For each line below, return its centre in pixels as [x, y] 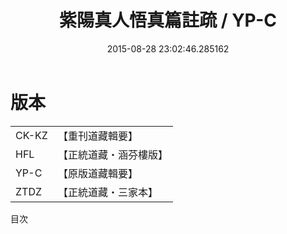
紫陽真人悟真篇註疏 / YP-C [168, 20]
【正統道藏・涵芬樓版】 [112, 154]
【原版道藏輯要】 [97, 173]
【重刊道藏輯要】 [97, 136]
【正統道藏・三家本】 [107, 192]
